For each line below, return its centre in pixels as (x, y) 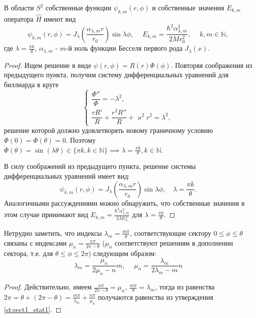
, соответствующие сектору (171, 233)
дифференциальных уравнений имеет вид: (67, 176)
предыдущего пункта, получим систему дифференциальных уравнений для (116, 75)
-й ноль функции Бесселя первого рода (124, 48)
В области (19, 7)
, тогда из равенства (185, 287)
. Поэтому (81, 140)
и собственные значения (188, 7)
